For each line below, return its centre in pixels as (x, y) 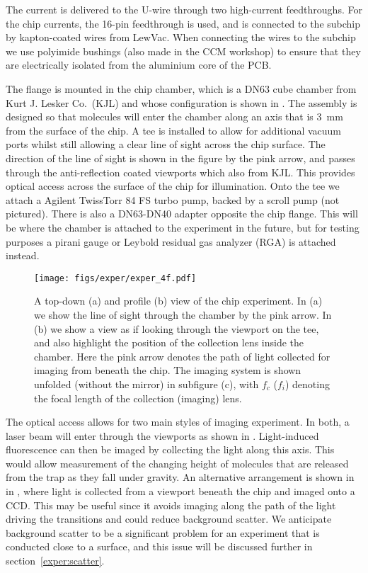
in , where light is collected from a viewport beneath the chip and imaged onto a (180, 491)
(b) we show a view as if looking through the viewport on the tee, (177, 328)
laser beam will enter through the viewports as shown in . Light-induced (162, 435)
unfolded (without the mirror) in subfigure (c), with (146, 384)
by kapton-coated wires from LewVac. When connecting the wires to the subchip (181, 37)
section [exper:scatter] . (55, 561)
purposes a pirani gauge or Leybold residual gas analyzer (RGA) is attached (171, 241)
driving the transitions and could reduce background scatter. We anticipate (169, 519)
